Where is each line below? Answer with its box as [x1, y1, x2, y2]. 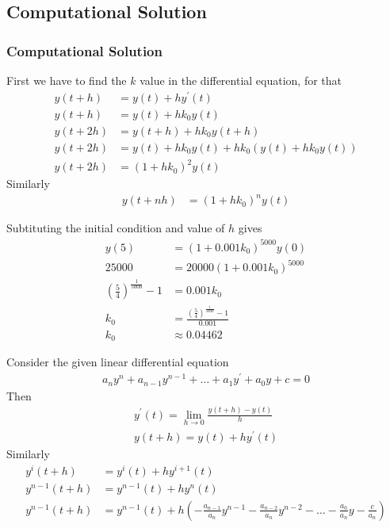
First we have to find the [6, 72, 127, 88]
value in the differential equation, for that [140, 72, 342, 88]
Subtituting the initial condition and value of [6, 220, 225, 236]
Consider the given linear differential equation [6, 354, 229, 370]
